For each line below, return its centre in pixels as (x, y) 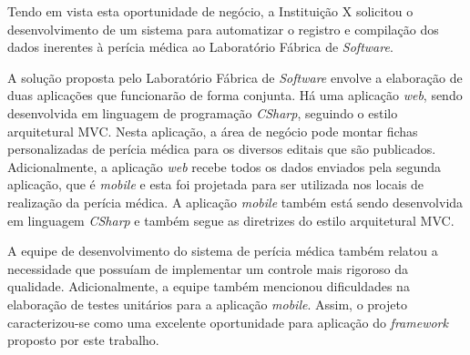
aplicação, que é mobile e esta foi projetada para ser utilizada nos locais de (216, 184)
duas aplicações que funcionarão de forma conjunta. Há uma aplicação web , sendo (235, 95)
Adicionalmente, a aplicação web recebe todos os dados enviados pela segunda (225, 166)
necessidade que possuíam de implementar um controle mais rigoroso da (208, 268)
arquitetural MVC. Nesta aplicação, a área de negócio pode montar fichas (213, 131)
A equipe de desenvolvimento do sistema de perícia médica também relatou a (223, 251)
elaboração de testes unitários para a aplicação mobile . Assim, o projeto (207, 304)
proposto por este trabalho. (83, 340)
